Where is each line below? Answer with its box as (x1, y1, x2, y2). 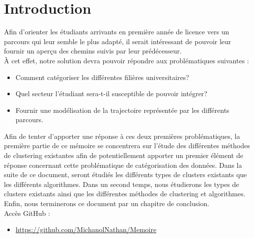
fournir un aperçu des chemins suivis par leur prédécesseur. (4, 46, 182, 56)
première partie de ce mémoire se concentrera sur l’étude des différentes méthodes (4, 140, 250, 151)
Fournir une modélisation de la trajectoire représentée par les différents (15, 105, 229, 115)
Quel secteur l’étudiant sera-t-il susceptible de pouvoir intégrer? (15, 88, 207, 99)
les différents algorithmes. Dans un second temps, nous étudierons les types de (4, 179, 239, 189)
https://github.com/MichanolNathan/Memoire (15, 224, 157, 235)
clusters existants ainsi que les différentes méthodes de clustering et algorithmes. (4, 188, 246, 199)
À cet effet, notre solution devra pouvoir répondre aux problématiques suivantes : (4, 55, 249, 65)
